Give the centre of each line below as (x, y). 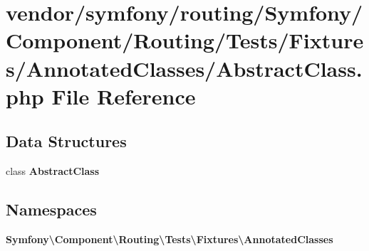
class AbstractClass (53, 171)
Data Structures (66, 141)
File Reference (124, 96)
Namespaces (51, 209)
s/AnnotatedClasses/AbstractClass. (184, 68)
